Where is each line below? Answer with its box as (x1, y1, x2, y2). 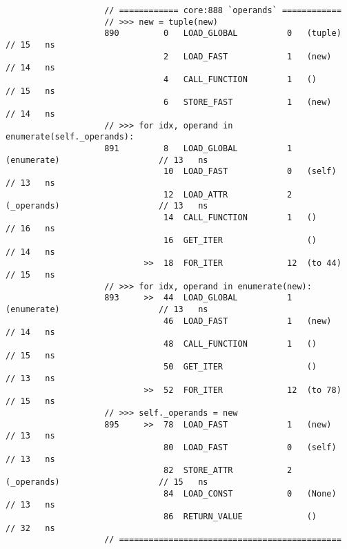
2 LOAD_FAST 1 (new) (163, 51, 332, 61)
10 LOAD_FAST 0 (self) (163, 166, 337, 177)
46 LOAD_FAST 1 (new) (163, 316, 332, 326)
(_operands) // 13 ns (6, 201, 208, 211)
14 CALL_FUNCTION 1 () (163, 212, 317, 222)
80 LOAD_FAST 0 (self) (163, 442, 337, 452)
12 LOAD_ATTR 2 (163, 189, 293, 200)
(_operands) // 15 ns (6, 476, 208, 487)
